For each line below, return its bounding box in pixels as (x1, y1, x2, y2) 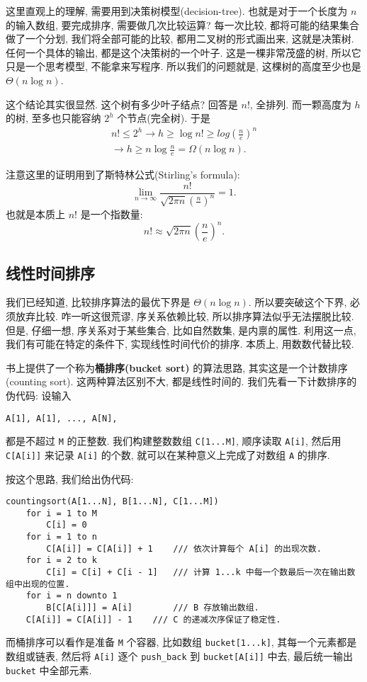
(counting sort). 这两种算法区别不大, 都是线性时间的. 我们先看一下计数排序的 (6, 374, 357, 389)
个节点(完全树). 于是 (117, 110, 210, 125)
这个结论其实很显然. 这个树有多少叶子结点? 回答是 (6, 96, 238, 111)
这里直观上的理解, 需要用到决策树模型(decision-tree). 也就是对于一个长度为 (6, 4, 348, 18)
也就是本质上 (6, 207, 65, 222)
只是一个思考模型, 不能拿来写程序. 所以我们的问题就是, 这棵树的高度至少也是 (6, 59, 361, 74)
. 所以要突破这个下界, (248, 295, 347, 309)
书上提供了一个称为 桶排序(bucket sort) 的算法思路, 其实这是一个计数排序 (6, 360, 348, 375)
